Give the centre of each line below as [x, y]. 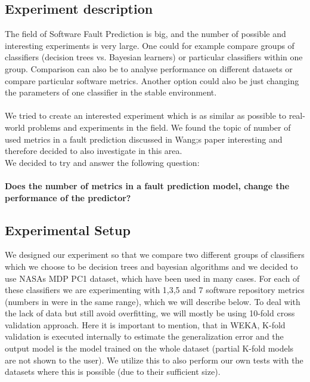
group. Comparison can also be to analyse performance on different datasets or [149, 68]
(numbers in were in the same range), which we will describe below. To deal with [153, 301]
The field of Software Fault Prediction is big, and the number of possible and [145, 34]
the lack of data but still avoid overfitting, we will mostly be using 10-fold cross [150, 313]
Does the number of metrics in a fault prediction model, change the [147, 185]
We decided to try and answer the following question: [102, 162]
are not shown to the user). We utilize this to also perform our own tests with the [154, 360]
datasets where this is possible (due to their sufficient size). [113, 372]
